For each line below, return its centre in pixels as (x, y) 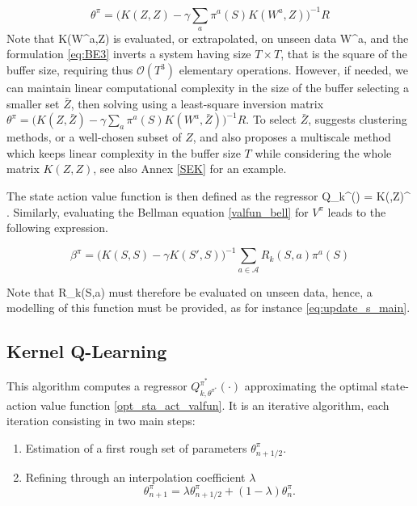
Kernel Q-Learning (87, 351)
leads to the (357, 211)
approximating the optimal (311, 386)
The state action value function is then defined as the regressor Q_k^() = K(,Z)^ (208, 196)
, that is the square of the (344, 54)
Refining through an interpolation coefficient (135, 476)
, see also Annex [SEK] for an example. (190, 169)
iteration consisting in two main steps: (101, 421)
